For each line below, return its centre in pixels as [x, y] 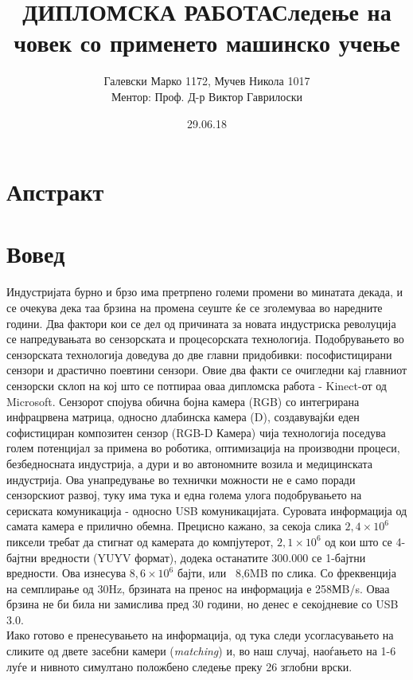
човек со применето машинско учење [207, 43]
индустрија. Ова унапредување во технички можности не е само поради [181, 479]
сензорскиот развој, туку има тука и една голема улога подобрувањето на [184, 495]
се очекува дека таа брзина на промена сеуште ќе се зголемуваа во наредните [195, 307]
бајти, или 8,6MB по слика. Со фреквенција [286, 573]
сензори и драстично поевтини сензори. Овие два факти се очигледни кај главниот [207, 370]
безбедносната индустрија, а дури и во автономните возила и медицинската [189, 463]
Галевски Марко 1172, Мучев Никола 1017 [207, 81]
